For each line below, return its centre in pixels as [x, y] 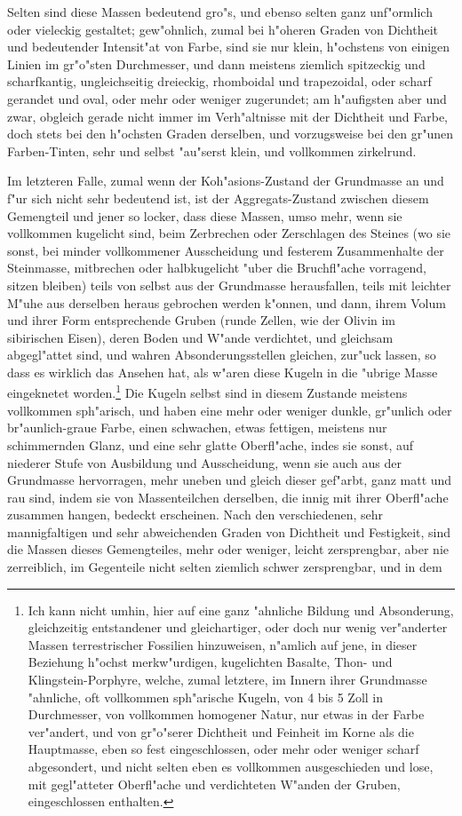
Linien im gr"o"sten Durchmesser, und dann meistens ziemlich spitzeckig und [216, 63]
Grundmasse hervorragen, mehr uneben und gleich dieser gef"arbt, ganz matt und [230, 480]
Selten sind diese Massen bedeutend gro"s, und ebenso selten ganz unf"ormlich [220, 12]
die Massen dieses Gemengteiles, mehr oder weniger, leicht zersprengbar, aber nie [228, 549]
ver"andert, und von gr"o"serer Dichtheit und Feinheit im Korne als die [221, 731]
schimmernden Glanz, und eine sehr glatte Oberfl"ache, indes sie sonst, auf [211, 444]
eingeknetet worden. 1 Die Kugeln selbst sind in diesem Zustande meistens [207, 392]
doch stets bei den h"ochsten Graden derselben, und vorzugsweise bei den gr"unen [230, 134]
